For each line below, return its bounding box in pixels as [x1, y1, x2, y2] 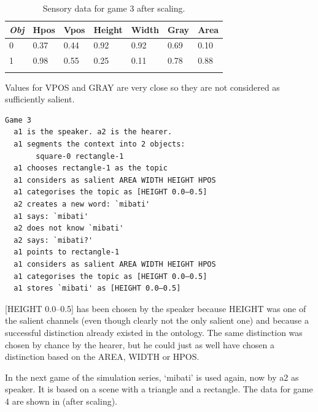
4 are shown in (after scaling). [5, 394, 118, 407]
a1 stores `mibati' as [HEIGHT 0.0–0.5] [14, 284, 181, 293]
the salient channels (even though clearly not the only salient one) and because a [5, 314, 309, 327]
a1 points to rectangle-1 [14, 248, 120, 257]
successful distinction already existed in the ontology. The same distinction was [5, 326, 303, 338]
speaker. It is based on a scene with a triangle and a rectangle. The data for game [5, 383, 313, 395]
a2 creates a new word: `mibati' [14, 199, 150, 208]
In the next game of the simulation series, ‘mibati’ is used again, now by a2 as [5, 370, 299, 383]
